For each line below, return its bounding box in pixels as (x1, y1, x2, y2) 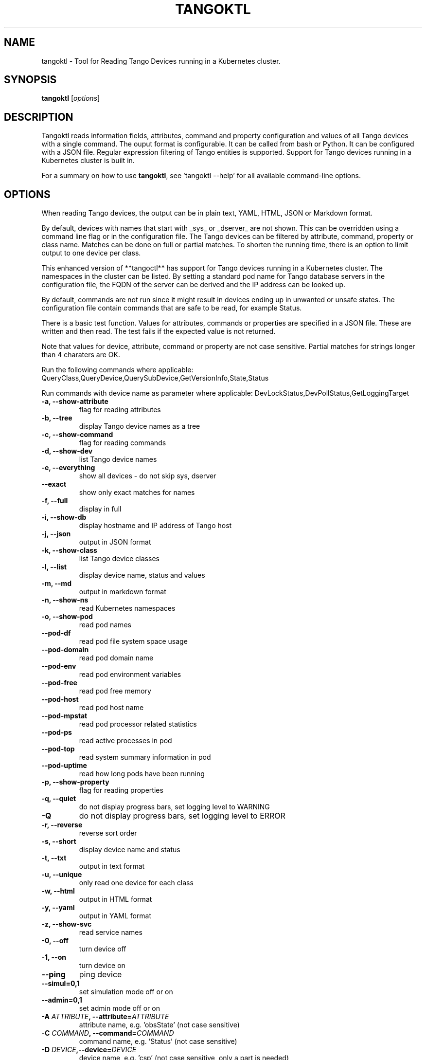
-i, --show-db (41, 513, 87, 522)
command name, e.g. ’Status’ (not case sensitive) (79, 1037, 237, 1046)
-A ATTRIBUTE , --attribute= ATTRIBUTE (41, 1012, 169, 1021)
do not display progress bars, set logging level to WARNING (79, 803, 270, 811)
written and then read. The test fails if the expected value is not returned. (41, 327, 276, 336)
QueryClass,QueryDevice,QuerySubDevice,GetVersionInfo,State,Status (41, 374, 269, 383)
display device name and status (79, 845, 180, 854)
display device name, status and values (79, 571, 205, 580)
